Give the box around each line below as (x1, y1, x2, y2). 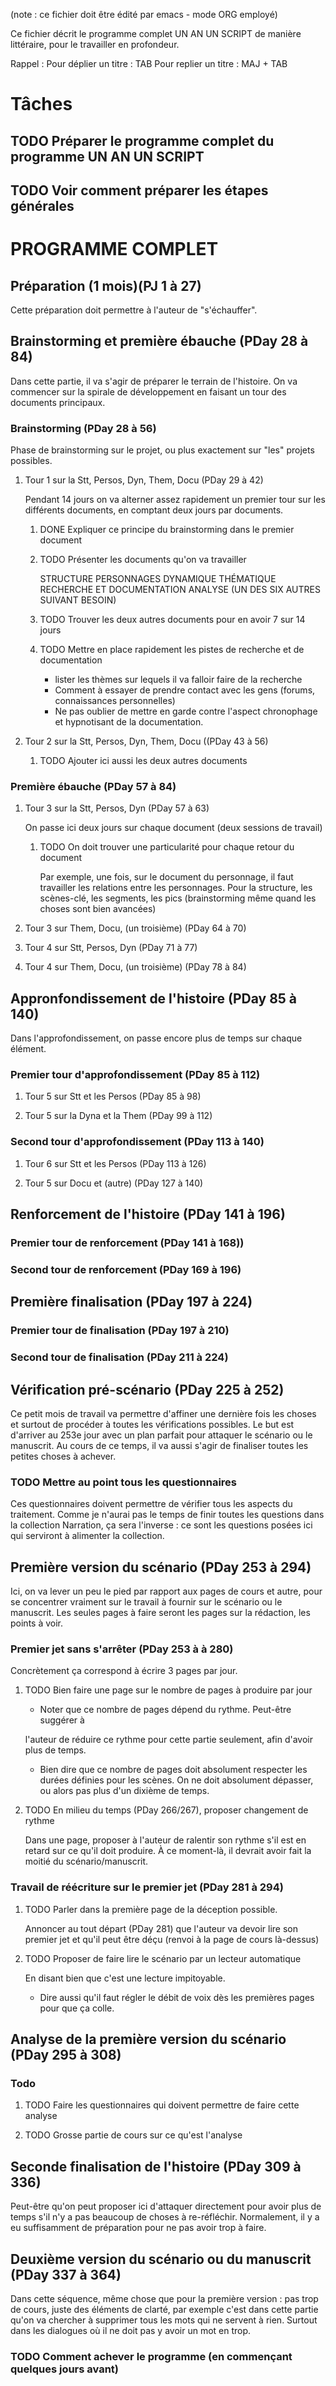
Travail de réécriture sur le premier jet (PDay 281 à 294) (10, 1880, 284, 1894)
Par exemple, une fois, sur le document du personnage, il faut (39, 871, 294, 883)
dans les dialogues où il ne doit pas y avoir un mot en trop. (10, 2325, 252, 2337)
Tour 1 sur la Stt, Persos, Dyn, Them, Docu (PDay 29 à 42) (24, 474, 264, 486)
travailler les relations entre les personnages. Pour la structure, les (39, 882, 313, 894)
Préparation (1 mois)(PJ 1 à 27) (10, 277, 202, 294)
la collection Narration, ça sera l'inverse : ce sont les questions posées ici (10, 1519, 313, 1531)
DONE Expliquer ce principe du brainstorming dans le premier (39, 524, 295, 536)
